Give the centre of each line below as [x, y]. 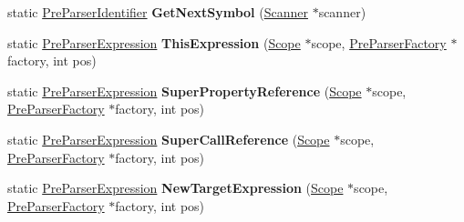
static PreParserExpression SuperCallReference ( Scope [169, 139]
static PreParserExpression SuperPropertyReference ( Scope [185, 91]
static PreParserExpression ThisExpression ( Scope [154, 42]
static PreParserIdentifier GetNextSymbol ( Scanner [158, 12]
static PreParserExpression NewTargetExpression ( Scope [175, 188]
